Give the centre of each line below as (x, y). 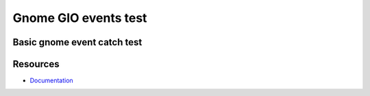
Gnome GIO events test (80, 18)
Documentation (51, 81)
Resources (36, 64)
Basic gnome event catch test (77, 42)
